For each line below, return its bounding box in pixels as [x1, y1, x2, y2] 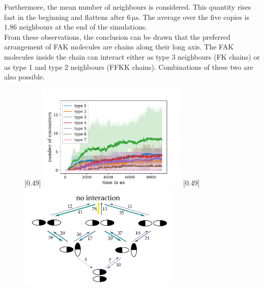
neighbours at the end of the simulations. [19, 21, 148, 32]
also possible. [4, 71, 45, 82]
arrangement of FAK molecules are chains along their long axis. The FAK [4, 41, 234, 52]
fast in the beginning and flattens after [4, 11, 125, 22]
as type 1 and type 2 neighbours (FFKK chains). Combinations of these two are [4, 61, 253, 72]
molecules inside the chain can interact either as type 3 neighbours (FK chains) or [4, 51, 260, 62]
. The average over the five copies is [138, 11, 249, 22]
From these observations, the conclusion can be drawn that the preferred [4, 31, 230, 42]
